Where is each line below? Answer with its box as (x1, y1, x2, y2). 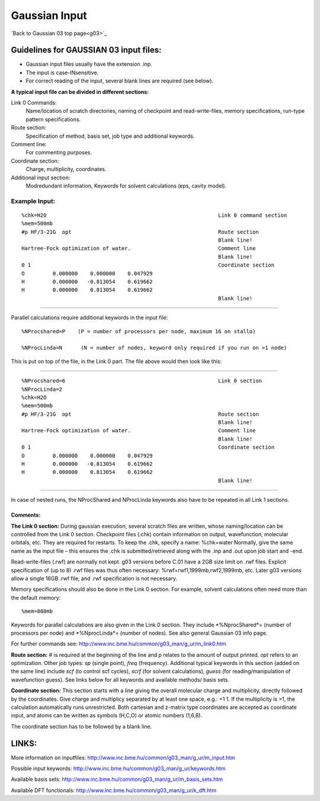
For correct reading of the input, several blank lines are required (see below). (25, 77, 213, 84)
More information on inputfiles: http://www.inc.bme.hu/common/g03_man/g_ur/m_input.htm (11, 754, 235, 761)
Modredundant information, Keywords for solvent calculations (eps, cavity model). (25, 182, 227, 189)
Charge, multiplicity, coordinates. (25, 166, 107, 173)
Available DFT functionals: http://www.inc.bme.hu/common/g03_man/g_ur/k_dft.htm (11, 787, 216, 794)
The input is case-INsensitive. (25, 69, 99, 76)
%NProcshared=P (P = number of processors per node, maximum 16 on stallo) (21, 328, 256, 335)
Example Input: (11, 197, 56, 205)
